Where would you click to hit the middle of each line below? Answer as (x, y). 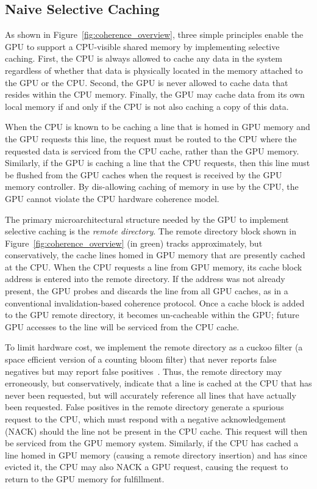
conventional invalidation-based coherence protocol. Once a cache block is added (155, 302)
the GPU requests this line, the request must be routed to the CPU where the (151, 138)
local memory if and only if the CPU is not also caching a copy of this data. (147, 106)
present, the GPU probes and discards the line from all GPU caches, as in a (147, 291)
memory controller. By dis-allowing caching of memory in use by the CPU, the (152, 187)
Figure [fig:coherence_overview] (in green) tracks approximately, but (134, 243)
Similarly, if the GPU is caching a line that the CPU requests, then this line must (158, 163)
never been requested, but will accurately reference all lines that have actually (151, 395)
